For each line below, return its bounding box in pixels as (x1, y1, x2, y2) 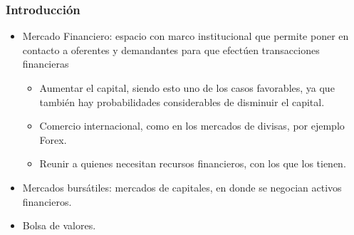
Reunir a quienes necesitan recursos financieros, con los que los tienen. (39, 156, 346, 171)
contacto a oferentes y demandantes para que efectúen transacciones (22, 42, 320, 57)
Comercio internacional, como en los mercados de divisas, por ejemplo (39, 118, 345, 133)
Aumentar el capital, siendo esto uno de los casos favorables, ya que (39, 80, 335, 95)
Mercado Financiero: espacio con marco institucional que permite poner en (22, 28, 349, 43)
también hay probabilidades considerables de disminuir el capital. (39, 94, 325, 109)
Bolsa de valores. (22, 218, 96, 233)
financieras (22, 56, 69, 71)
